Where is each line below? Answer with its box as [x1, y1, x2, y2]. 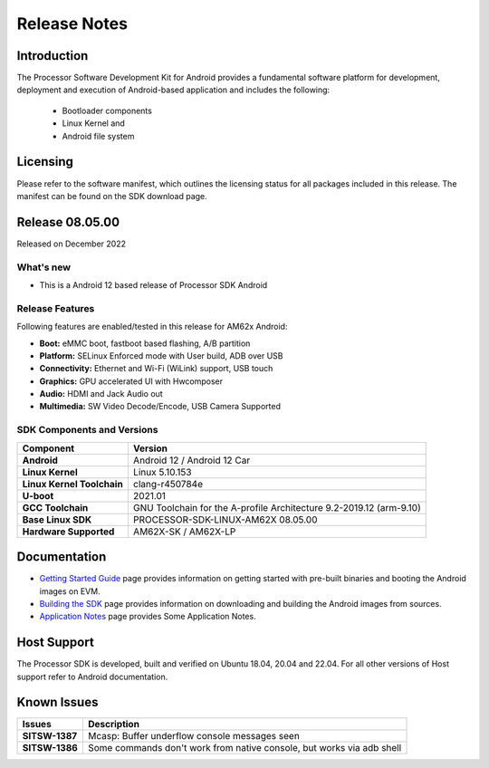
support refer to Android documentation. [16, 671, 168, 682]
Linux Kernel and [62, 118, 126, 129]
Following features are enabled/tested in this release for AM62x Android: [16, 322, 288, 332]
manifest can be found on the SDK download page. [16, 190, 207, 201]
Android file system [62, 130, 135, 141]
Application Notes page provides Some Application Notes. [39, 611, 257, 622]
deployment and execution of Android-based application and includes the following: [16, 84, 331, 95]
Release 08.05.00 [16, 214, 120, 230]
